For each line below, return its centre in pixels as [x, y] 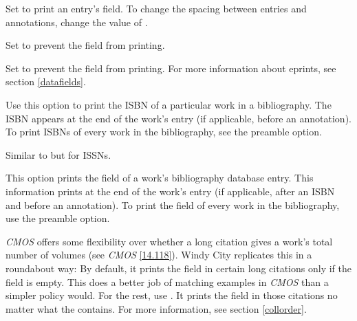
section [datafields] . [46, 81]
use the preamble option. [58, 218]
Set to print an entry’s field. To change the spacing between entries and [156, 8]
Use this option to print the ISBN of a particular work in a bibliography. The [169, 104]
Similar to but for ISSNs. [58, 154]
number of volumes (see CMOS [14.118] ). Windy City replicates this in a [159, 255]
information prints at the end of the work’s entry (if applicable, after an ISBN [170, 191]
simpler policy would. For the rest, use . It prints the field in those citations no [172, 295]
